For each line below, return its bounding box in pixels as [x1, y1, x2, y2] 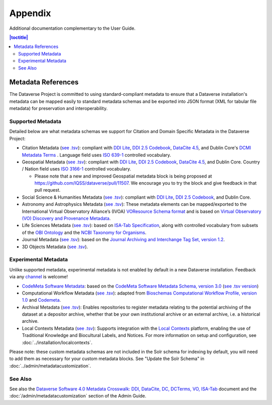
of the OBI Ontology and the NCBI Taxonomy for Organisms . [22, 229, 147, 236]
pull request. [34, 187, 60, 193]
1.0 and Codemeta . [22, 297, 61, 303]
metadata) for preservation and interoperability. [9, 105, 108, 111]
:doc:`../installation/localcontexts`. [22, 339, 93, 345]
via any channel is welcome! [9, 274, 68, 280]
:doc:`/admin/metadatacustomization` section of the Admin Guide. [9, 393, 147, 399]
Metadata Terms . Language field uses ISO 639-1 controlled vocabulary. [22, 152, 171, 158]
